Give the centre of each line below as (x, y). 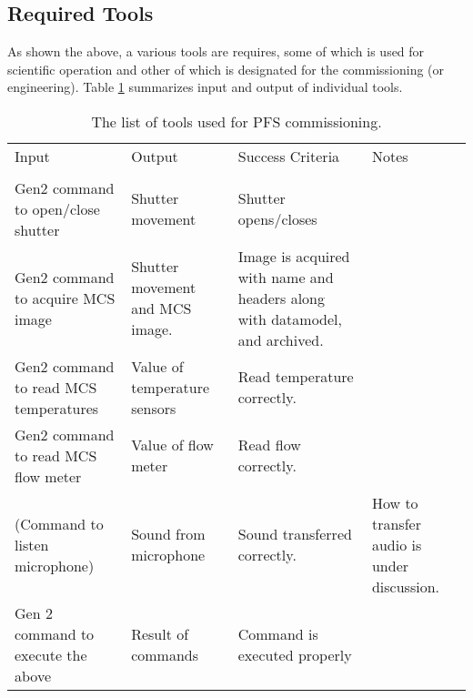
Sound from (168, 534)
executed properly (295, 654)
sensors (154, 408)
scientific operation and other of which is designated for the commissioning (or (226, 69)
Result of (160, 633)
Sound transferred (295, 534)
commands (165, 654)
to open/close (57, 208)
